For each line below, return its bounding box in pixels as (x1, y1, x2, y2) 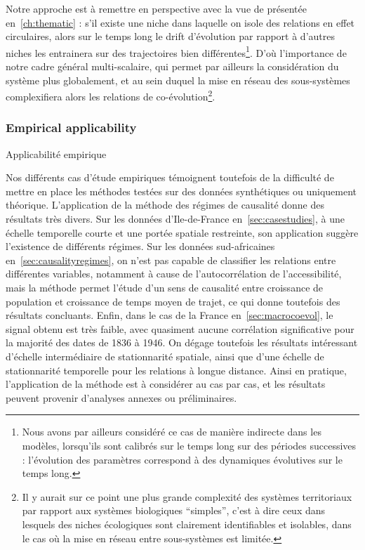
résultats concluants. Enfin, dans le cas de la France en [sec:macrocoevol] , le (6, 308, 333, 322)
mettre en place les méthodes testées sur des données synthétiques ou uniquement (6, 183, 357, 198)
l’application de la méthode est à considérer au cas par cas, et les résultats (6, 377, 326, 391)
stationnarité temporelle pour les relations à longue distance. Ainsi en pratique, (6, 362, 347, 377)
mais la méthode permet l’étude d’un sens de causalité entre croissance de (6, 280, 324, 295)
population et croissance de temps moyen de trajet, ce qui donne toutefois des (6, 294, 340, 308)
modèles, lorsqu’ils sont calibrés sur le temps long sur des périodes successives (22, 438, 357, 452)
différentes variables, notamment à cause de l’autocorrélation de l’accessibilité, (6, 266, 342, 281)
